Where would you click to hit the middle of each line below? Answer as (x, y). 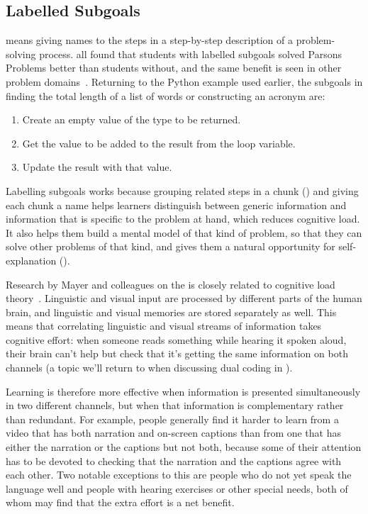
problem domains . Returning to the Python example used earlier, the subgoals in (184, 81)
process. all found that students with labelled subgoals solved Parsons (190, 54)
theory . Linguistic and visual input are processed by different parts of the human (184, 298)
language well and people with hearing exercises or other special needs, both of (177, 488)
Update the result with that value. (97, 167)
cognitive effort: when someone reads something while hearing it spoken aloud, (176, 339)
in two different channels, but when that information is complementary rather (175, 405)
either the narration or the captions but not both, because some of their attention (184, 447)
